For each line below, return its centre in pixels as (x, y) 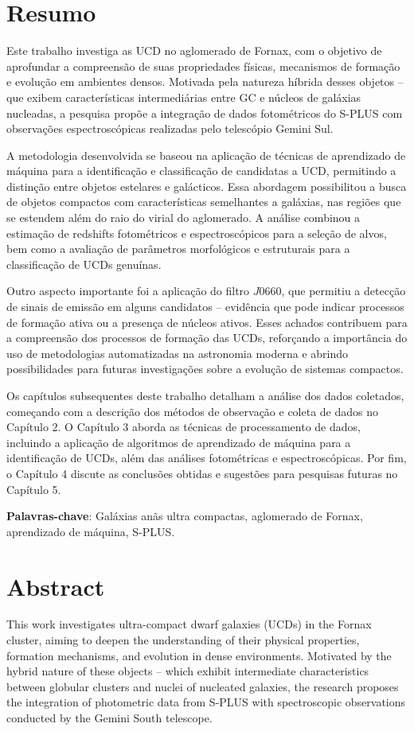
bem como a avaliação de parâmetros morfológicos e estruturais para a (178, 249)
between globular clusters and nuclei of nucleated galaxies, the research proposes (203, 686)
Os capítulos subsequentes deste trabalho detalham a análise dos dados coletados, (205, 395)
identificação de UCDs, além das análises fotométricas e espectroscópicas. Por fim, (207, 458)
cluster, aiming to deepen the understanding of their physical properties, (183, 640)
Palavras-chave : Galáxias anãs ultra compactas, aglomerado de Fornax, (185, 516)
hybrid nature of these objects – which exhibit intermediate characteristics (188, 671)
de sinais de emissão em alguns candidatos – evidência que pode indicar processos (205, 307)
